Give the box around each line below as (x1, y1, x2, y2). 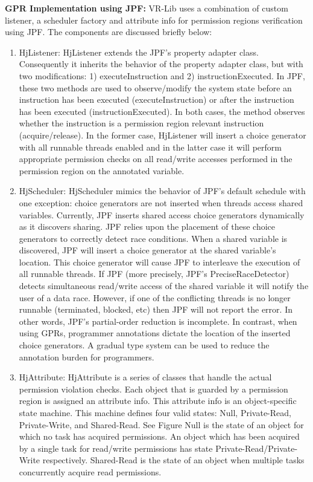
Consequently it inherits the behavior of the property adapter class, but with (19, 57, 303, 70)
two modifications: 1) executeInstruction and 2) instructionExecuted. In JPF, (19, 69, 305, 82)
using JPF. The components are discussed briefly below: (5, 25, 212, 38)
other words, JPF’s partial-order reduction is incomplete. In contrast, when (19, 314, 297, 327)
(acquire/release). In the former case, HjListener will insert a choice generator (19, 128, 306, 141)
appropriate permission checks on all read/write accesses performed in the (19, 152, 292, 165)
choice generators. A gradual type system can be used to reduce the (19, 339, 270, 351)
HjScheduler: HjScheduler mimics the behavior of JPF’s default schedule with (19, 184, 306, 197)
